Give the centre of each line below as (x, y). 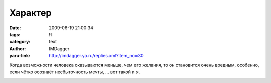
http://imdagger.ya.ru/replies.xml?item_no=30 (96, 56)
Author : (18, 49)
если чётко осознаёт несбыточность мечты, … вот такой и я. (75, 72)
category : (20, 42)
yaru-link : (20, 56)
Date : (15, 28)
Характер (30, 13)
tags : (15, 34)
